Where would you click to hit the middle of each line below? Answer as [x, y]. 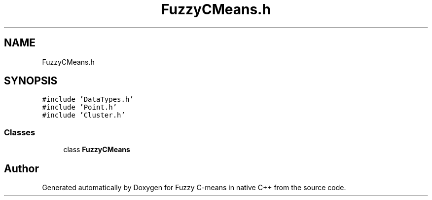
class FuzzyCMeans [97, 150]
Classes [20, 132]
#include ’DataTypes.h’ [88, 100]
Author [21, 168]
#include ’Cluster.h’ [84, 115]
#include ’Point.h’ [80, 107]
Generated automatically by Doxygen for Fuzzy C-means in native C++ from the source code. [194, 188]
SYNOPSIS [31, 81]
